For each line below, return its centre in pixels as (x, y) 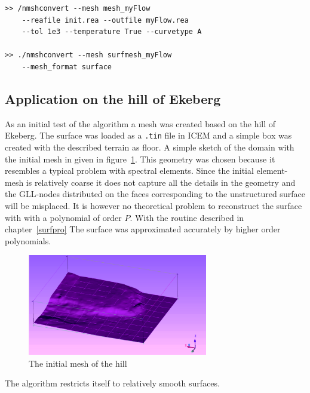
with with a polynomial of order (63, 217)
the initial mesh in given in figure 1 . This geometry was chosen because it (140, 159)
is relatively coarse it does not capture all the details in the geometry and (161, 182)
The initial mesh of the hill (78, 363)
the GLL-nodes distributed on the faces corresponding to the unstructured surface (155, 194)
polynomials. (28, 240)
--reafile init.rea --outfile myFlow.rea (105, 20)
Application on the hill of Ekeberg (113, 98)
